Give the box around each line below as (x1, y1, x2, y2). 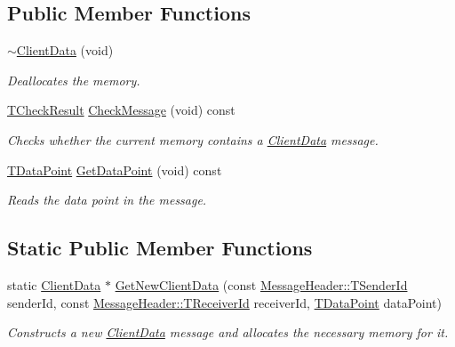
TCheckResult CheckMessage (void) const (7, 101, 235, 119)
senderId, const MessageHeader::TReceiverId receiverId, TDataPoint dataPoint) (7, 293, 442, 311)
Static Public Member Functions (7, 234, 313, 262)
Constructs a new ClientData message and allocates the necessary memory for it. (7, 323, 449, 342)
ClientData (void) (16, 41, 114, 60)
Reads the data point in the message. (7, 190, 207, 209)
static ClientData (7, 275, 101, 294)
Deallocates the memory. (7, 70, 140, 89)
